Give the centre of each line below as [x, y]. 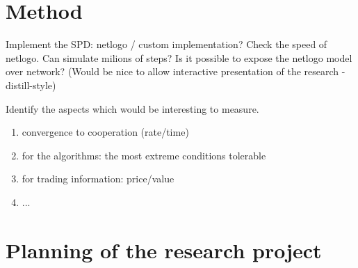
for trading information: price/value [98, 179]
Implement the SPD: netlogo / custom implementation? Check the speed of [166, 44]
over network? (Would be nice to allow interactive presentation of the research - [176, 71]
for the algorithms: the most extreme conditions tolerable [144, 155]
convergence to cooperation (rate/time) [105, 132]
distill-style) [31, 85]
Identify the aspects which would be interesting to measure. [132, 108]
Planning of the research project [164, 250]
